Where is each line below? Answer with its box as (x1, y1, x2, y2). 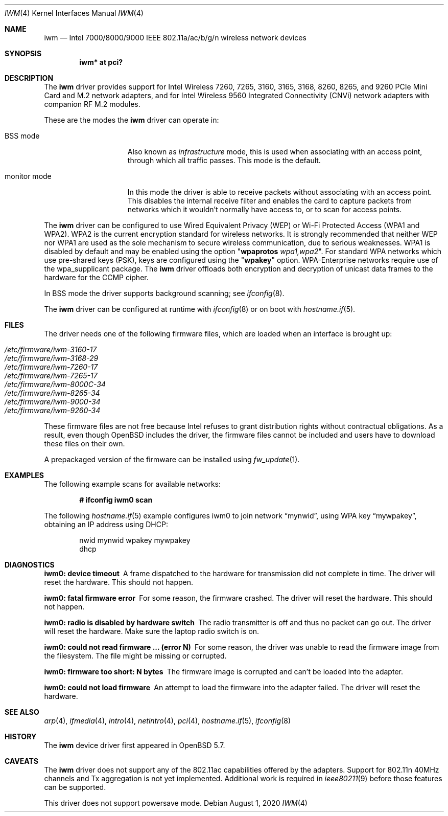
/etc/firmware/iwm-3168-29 (5, 354, 99, 362)
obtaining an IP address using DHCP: (44, 520, 168, 529)
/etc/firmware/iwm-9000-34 (5, 397, 101, 406)
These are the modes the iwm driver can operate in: (44, 116, 219, 124)
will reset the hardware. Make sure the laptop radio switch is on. (44, 627, 260, 636)
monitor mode (5, 172, 52, 180)
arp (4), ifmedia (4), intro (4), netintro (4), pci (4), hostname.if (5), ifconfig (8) (44, 716, 291, 725)
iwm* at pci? (79, 58, 123, 66)
